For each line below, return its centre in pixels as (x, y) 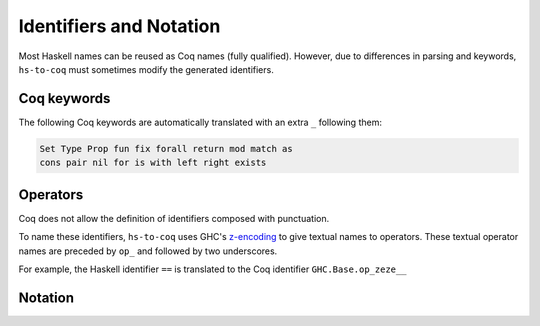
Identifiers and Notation (119, 26)
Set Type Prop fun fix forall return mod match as (166, 148)
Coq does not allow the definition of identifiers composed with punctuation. (174, 218)
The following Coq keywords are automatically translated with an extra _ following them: (200, 122)
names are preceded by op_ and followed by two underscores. (148, 251)
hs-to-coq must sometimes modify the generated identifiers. (146, 69)
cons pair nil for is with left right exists (153, 163)
